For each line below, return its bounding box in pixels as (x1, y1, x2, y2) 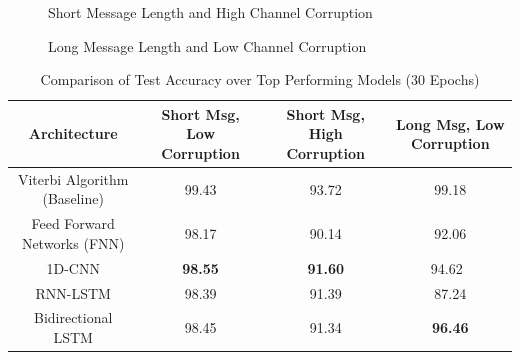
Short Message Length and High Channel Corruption (48, 2, 373, 22)
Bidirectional (33, 307, 113, 328)
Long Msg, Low (396, 113, 505, 134)
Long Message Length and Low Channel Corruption (48, 35, 367, 56)
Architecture (28, 123, 118, 144)
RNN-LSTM (35, 282, 111, 303)
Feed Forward (31, 213, 115, 234)
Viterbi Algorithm (17, 168, 129, 189)
